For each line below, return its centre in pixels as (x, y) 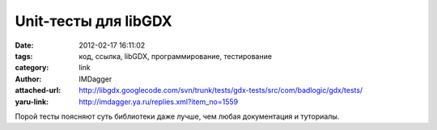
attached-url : (38, 90)
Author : (28, 79)
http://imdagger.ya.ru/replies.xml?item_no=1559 (159, 102)
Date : (24, 45)
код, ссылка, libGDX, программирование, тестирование (176, 56)
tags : (24, 56)
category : (32, 68)
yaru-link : (32, 102)
